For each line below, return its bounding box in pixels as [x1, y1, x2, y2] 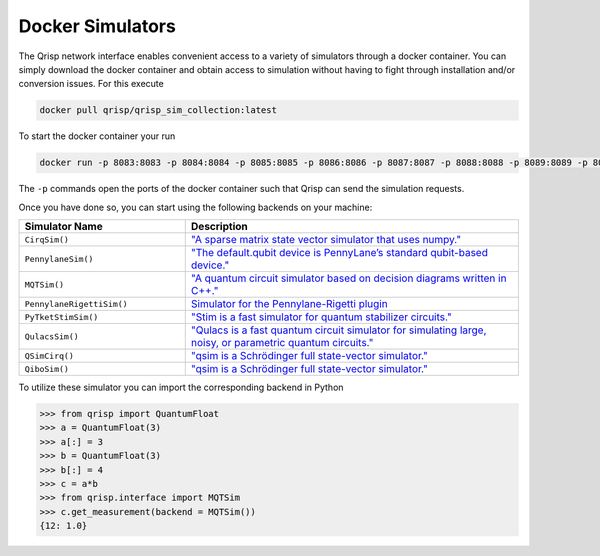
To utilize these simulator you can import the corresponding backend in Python [18, 381, 344, 394]
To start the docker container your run [18, 130, 176, 142]
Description [190, 220, 249, 234]
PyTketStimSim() [24, 311, 99, 322]
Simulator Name [24, 220, 104, 234]
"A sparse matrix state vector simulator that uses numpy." [190, 233, 462, 247]
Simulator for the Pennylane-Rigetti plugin [190, 297, 389, 311]
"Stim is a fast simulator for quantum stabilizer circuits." [190, 310, 452, 324]
